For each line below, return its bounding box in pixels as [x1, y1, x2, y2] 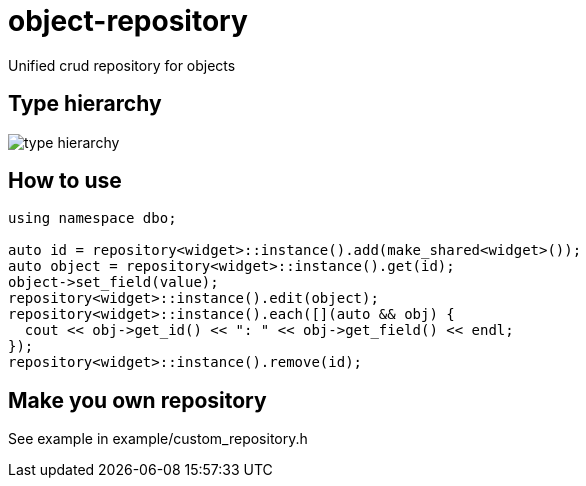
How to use [8, 168, 122, 194]
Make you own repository [8, 387, 267, 413]
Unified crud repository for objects [8, 56, 236, 74]
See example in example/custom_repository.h [8, 430, 308, 448]
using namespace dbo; [8, 210, 177, 227]
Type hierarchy [8, 91, 162, 117]
